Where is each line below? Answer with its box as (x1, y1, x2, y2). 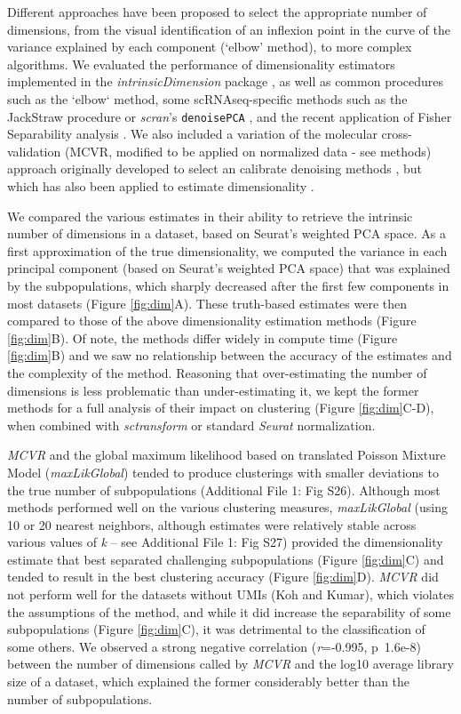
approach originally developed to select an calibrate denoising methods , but (7, 159, 423, 178)
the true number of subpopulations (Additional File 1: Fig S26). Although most (7, 480, 441, 499)
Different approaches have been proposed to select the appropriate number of (7, 3, 427, 20)
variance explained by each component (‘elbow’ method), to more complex (7, 37, 412, 56)
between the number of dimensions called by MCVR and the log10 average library (7, 654, 454, 673)
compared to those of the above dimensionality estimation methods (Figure (7, 311, 417, 330)
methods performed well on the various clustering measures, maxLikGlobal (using (7, 498, 448, 517)
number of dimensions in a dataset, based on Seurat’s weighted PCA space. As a (7, 224, 446, 243)
